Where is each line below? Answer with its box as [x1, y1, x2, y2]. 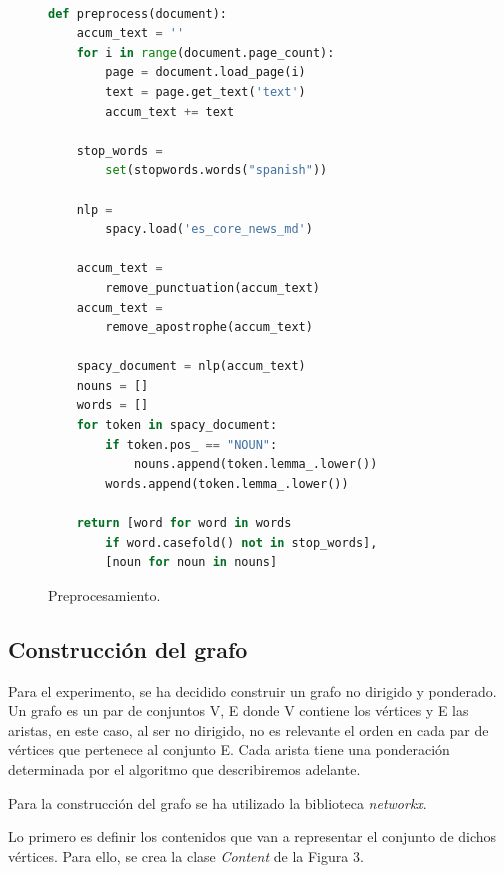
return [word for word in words [76, 516, 292, 531]
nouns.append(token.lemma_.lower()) [133, 457, 378, 472]
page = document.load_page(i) [105, 65, 306, 80]
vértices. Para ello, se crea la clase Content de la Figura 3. [8, 845, 364, 866]
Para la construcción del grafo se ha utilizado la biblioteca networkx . [8, 792, 427, 813]
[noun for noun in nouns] [105, 555, 278, 570]
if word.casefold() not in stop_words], [105, 535, 378, 550]
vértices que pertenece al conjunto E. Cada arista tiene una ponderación [8, 739, 450, 760]
